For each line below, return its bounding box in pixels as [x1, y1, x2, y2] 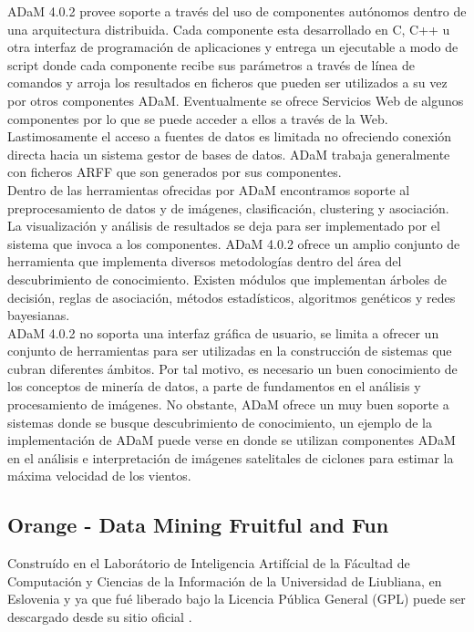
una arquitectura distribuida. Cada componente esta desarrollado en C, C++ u [7, 19, 450, 38]
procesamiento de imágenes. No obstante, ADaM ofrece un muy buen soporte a [7, 395, 449, 414]
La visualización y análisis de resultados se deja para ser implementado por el [7, 216, 440, 235]
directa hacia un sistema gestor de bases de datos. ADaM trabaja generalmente [7, 144, 450, 163]
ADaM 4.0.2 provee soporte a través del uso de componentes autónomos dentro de [7, 2, 467, 20]
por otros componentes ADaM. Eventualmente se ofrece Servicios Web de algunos [7, 90, 464, 109]
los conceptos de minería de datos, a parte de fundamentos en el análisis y [7, 377, 421, 396]
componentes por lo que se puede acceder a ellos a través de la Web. [7, 109, 388, 128]
